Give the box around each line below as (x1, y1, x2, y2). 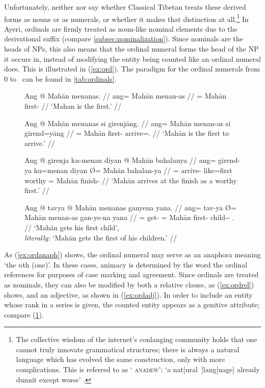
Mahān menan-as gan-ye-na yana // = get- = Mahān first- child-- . (24, 212, 235, 223)
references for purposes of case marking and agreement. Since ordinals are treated (4, 269, 259, 280)
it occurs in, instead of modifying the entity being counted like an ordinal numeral (4, 53, 261, 64)
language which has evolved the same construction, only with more (16, 354, 225, 365)
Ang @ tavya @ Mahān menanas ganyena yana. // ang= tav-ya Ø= (24, 202, 236, 212)
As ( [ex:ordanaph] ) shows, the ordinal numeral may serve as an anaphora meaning (4, 249, 261, 260)
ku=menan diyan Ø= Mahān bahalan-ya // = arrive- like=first (34, 164, 232, 175)
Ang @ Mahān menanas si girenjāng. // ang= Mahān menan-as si (24, 117, 231, 128)
